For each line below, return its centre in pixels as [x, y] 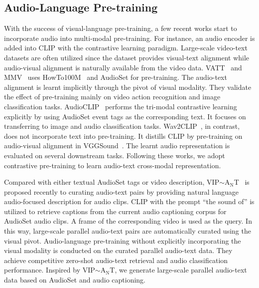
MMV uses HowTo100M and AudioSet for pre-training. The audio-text [116, 77]
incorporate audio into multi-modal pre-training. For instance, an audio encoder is [129, 38]
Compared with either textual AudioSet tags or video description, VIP [112, 182]
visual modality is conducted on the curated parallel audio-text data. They [118, 250]
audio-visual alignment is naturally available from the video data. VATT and [123, 67]
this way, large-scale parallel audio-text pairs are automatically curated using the [128, 231]
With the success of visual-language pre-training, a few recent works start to [121, 28]
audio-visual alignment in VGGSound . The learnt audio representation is [117, 145]
